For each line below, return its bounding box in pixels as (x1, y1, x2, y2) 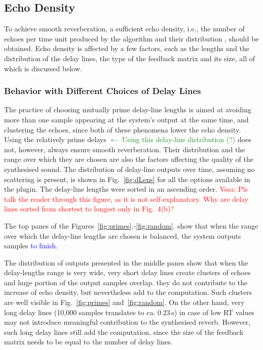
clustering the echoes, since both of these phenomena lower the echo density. (4, 124, 241, 135)
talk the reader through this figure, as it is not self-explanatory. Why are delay (4, 193, 249, 204)
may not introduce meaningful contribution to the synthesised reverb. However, (4, 317, 251, 327)
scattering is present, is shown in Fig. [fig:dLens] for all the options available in (4, 173, 250, 184)
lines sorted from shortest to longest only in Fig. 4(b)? (4, 203, 174, 214)
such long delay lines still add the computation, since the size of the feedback (4, 326, 244, 337)
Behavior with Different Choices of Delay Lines (4, 84, 201, 97)
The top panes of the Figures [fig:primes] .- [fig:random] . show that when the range (4, 220, 258, 231)
